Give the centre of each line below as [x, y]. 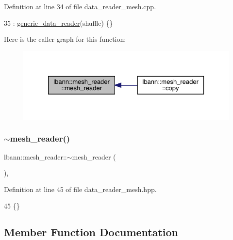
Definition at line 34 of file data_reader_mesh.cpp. [80, 6]
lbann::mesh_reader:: [35, 156]
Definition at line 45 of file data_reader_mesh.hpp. [80, 189]
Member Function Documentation [91, 232]
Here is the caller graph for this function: [65, 39]
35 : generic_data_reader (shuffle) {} [58, 23]
